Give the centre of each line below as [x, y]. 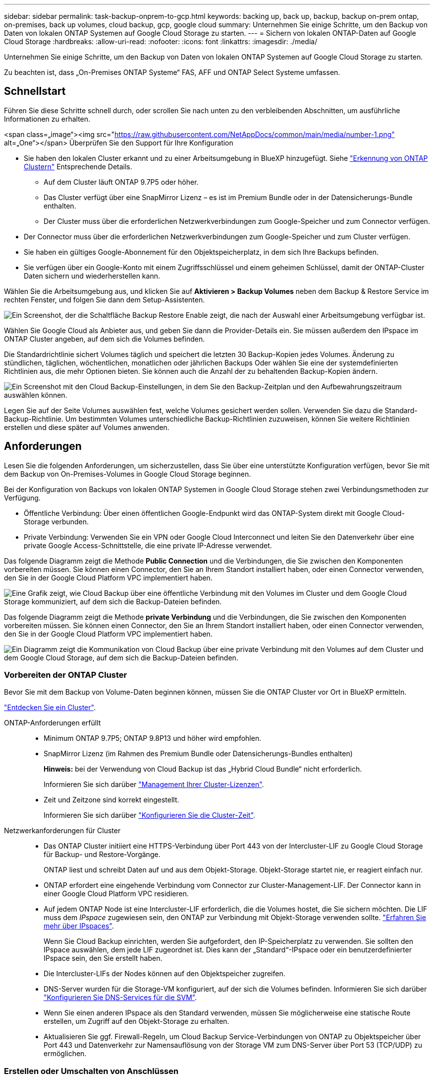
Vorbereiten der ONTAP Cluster [66, 675]
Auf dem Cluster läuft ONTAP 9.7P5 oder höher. [121, 182]
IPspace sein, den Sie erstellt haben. [103, 958]
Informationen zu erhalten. [47, 119]
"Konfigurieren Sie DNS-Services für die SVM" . [120, 998]
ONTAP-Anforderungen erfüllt [53, 723]
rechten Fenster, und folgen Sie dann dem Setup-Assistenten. [105, 299]
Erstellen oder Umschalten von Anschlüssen [91, 1071]
